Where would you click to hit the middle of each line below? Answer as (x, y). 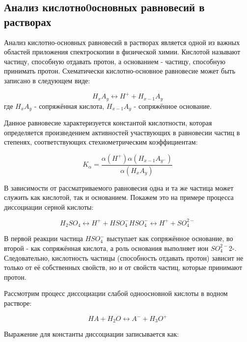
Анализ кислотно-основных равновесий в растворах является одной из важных (122, 42)
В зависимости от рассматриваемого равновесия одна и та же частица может (119, 187)
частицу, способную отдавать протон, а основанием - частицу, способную (115, 61)
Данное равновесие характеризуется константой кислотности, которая (108, 122)
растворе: (18, 303)
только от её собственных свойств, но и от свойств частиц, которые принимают (123, 267)
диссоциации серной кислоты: (49, 207)
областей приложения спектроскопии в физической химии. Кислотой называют (122, 52)
